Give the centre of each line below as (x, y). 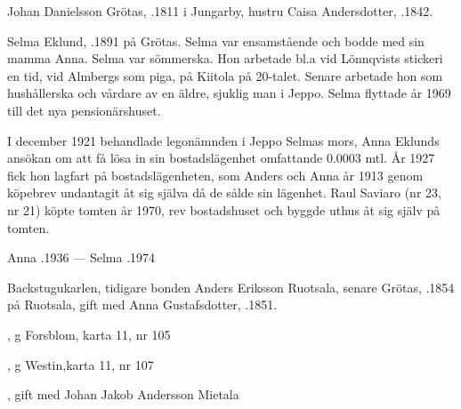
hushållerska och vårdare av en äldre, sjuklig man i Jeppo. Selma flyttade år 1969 (229, 93)
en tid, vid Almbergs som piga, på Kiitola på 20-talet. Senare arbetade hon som (225, 75)
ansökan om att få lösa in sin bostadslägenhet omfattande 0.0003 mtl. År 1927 (221, 158)
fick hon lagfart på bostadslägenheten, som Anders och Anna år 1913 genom (215, 175)
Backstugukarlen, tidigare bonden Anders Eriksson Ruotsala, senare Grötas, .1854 (231, 287)
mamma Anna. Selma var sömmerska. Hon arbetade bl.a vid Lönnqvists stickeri (225, 58)
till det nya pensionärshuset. (84, 110)
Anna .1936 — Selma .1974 (81, 257)
